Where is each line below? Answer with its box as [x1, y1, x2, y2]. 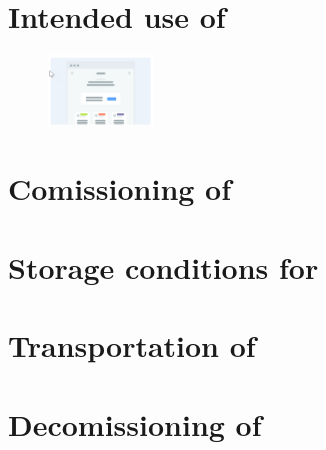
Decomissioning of [8, 403, 262, 444]
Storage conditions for [8, 246, 319, 287]
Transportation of [8, 325, 256, 366]
